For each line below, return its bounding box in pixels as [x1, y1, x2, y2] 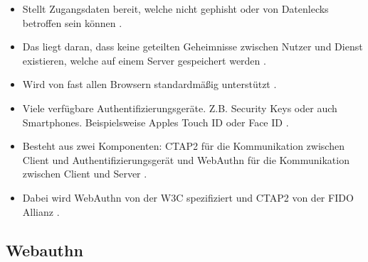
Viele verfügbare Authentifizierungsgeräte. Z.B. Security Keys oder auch [22, 100, 337, 115]
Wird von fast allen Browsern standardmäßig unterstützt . [22, 77, 277, 92]
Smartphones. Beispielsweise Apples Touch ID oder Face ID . [22, 114, 289, 129]
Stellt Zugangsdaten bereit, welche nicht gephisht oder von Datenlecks [22, 1, 329, 16]
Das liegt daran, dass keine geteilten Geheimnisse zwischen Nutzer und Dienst [22, 39, 363, 54]
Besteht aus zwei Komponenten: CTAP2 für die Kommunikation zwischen [22, 138, 345, 153]
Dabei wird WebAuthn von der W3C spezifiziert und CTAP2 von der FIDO [22, 190, 354, 204]
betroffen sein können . [22, 15, 122, 30]
